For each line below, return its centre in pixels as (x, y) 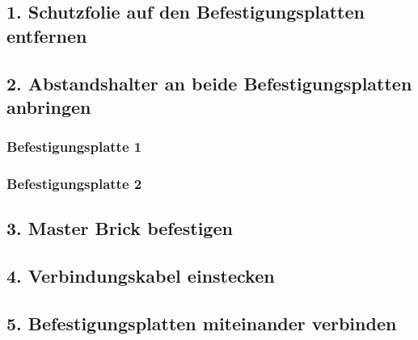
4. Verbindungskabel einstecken (141, 276)
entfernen (47, 35)
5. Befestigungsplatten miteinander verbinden (202, 323)
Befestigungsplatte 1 (74, 147)
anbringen (49, 106)
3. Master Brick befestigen (120, 228)
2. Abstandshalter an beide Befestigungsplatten (209, 83)
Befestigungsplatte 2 (74, 184)
